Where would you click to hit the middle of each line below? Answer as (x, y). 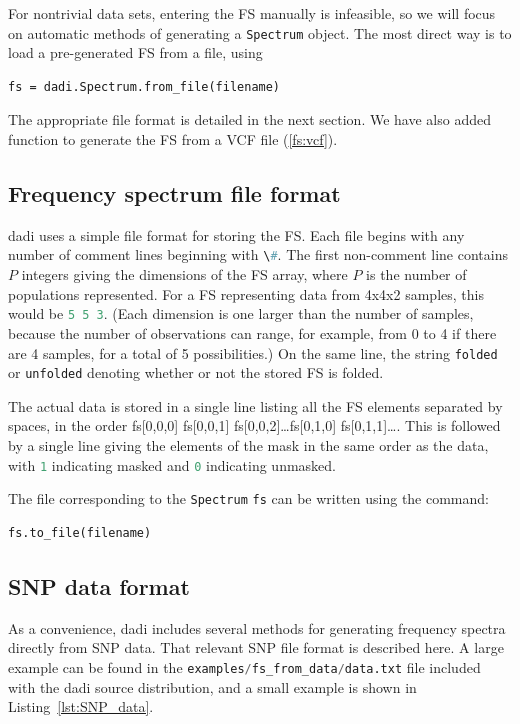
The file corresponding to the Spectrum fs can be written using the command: (248, 498)
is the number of (416, 274)
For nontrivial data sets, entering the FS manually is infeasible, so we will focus (252, 13)
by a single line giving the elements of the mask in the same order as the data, (248, 445)
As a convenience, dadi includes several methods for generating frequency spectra (257, 627)
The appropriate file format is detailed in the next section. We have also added (249, 119)
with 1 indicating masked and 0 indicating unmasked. (172, 464)
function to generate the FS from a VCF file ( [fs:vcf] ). (173, 139)
